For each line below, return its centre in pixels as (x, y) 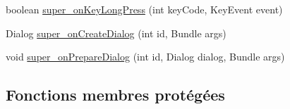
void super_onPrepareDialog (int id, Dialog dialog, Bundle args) (145, 57)
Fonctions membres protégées (115, 95)
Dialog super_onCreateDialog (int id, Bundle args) (116, 33)
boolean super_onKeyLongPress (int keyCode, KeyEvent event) (144, 9)
